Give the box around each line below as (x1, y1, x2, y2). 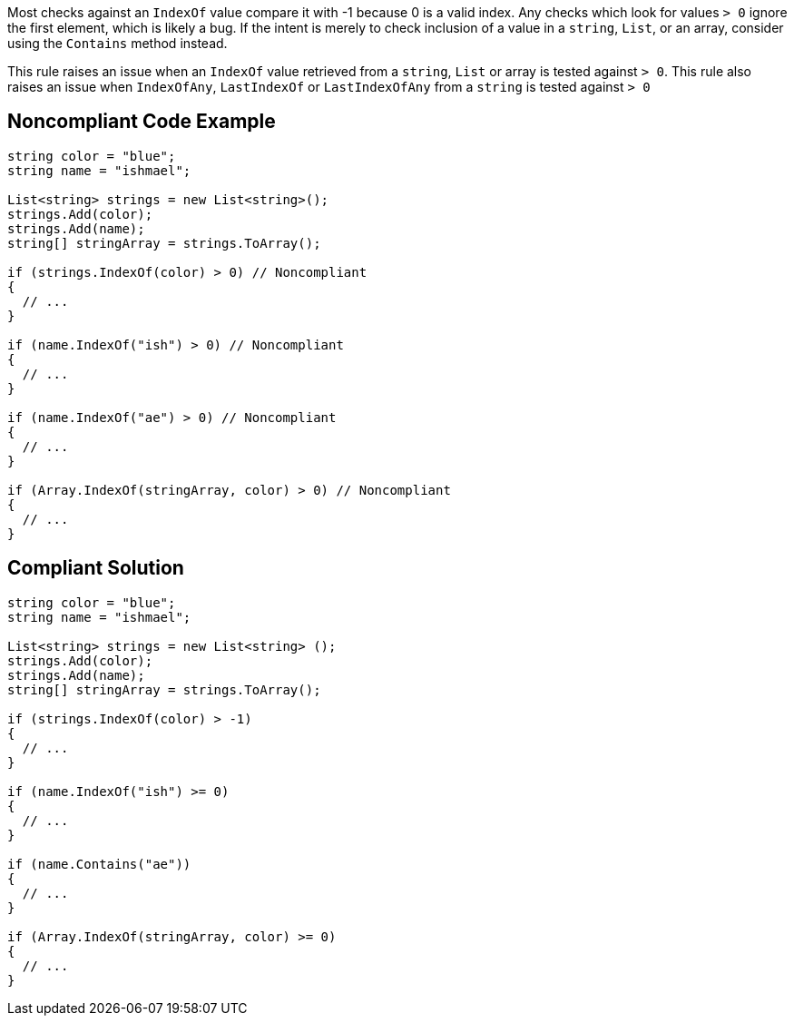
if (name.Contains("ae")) (7, 856, 191, 871)
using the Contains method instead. (7, 35, 228, 51)
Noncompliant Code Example (7, 110, 276, 133)
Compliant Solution (7, 556, 184, 580)
